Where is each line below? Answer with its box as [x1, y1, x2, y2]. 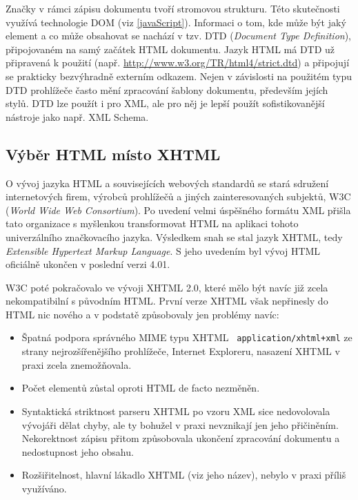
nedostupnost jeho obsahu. [21, 444, 134, 459]
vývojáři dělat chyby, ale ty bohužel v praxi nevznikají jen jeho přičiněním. [21, 417, 339, 432]
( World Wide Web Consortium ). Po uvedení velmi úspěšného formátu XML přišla [6, 202, 351, 217]
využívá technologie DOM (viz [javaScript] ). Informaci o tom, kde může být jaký [6, 15, 346, 29]
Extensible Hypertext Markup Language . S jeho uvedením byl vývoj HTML [6, 243, 321, 258]
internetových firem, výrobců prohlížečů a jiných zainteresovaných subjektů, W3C [6, 189, 351, 204]
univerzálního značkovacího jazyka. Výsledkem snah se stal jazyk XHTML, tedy [6, 229, 343, 244]
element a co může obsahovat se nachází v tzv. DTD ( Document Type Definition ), [6, 28, 352, 43]
